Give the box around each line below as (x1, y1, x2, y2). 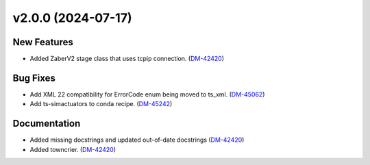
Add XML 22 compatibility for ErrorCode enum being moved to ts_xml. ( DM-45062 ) (29, 90, 265, 99)
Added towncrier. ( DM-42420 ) (29, 145, 116, 153)
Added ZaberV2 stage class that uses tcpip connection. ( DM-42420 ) (29, 55, 225, 63)
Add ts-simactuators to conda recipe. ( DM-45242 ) (29, 100, 173, 108)
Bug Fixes (12, 72, 56, 84)
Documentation (12, 118, 81, 129)
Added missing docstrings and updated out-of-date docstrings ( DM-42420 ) (29, 136, 245, 144)
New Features (12, 36, 73, 48)
